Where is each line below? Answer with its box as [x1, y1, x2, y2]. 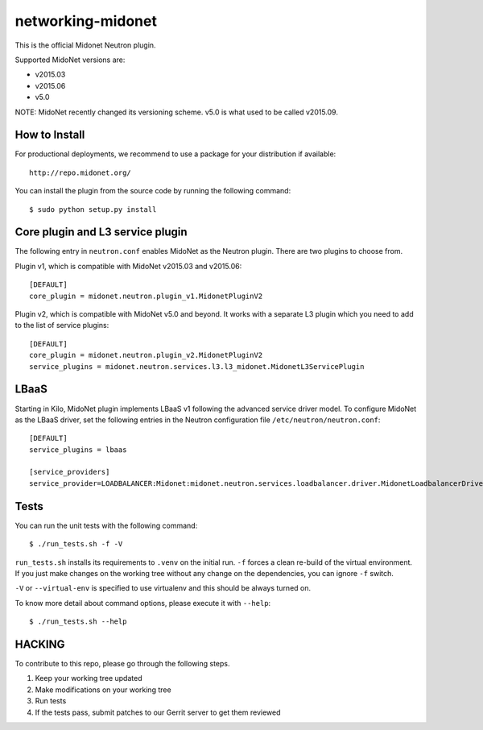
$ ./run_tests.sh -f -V [29, 540, 123, 549]
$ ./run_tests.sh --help [29, 617, 127, 626]
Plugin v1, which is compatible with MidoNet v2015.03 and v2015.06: [14, 261, 242, 271]
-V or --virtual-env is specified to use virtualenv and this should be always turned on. [14, 583, 312, 593]
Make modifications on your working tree [35, 685, 172, 695]
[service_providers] [29, 467, 110, 477]
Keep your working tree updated [35, 674, 142, 683]
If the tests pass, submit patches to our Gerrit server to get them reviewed [35, 707, 281, 717]
